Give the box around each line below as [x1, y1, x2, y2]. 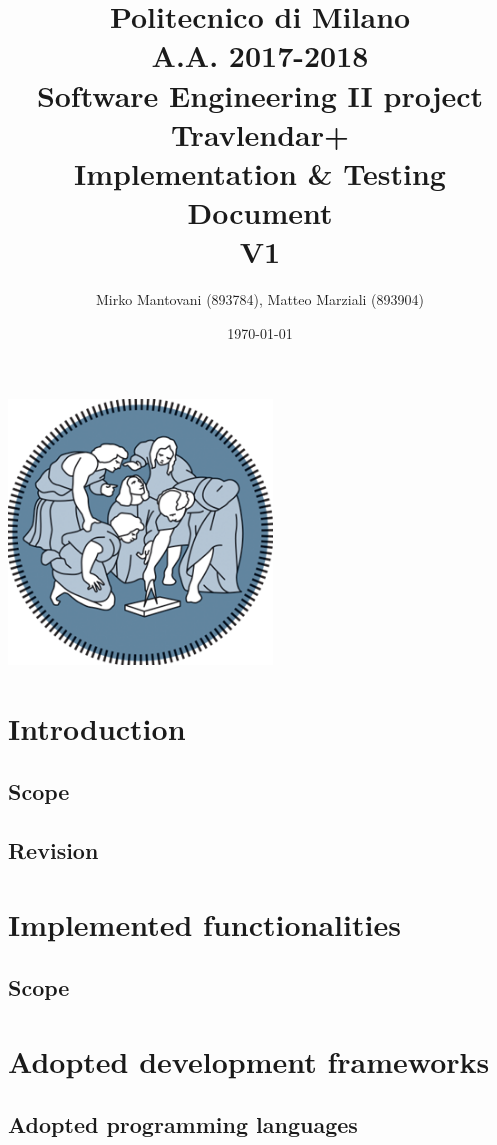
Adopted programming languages [8, 1109, 358, 1140]
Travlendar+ [170, 113, 350, 154]
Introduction [8, 707, 186, 748]
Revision [8, 835, 99, 866]
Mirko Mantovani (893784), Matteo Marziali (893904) [96, 289, 424, 310]
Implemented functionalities [8, 903, 401, 944]
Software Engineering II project [36, 74, 484, 115]
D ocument [187, 192, 333, 233]
